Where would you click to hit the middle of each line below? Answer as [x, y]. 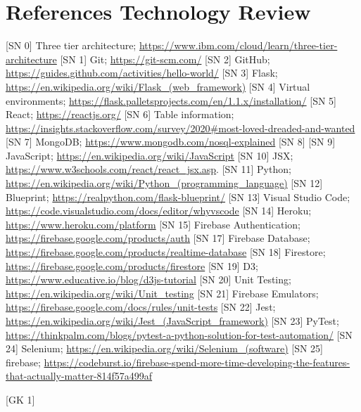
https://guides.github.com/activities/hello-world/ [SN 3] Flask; [142, 73]
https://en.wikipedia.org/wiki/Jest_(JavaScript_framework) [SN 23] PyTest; [172, 321]
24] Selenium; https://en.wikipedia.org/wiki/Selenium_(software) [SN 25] [165, 348]
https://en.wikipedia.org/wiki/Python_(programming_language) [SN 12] [164, 183]
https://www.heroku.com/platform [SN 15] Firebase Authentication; [153, 224]
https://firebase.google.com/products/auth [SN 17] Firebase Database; [158, 238]
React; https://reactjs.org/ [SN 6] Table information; [120, 114]
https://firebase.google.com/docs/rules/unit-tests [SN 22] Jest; [141, 307]
